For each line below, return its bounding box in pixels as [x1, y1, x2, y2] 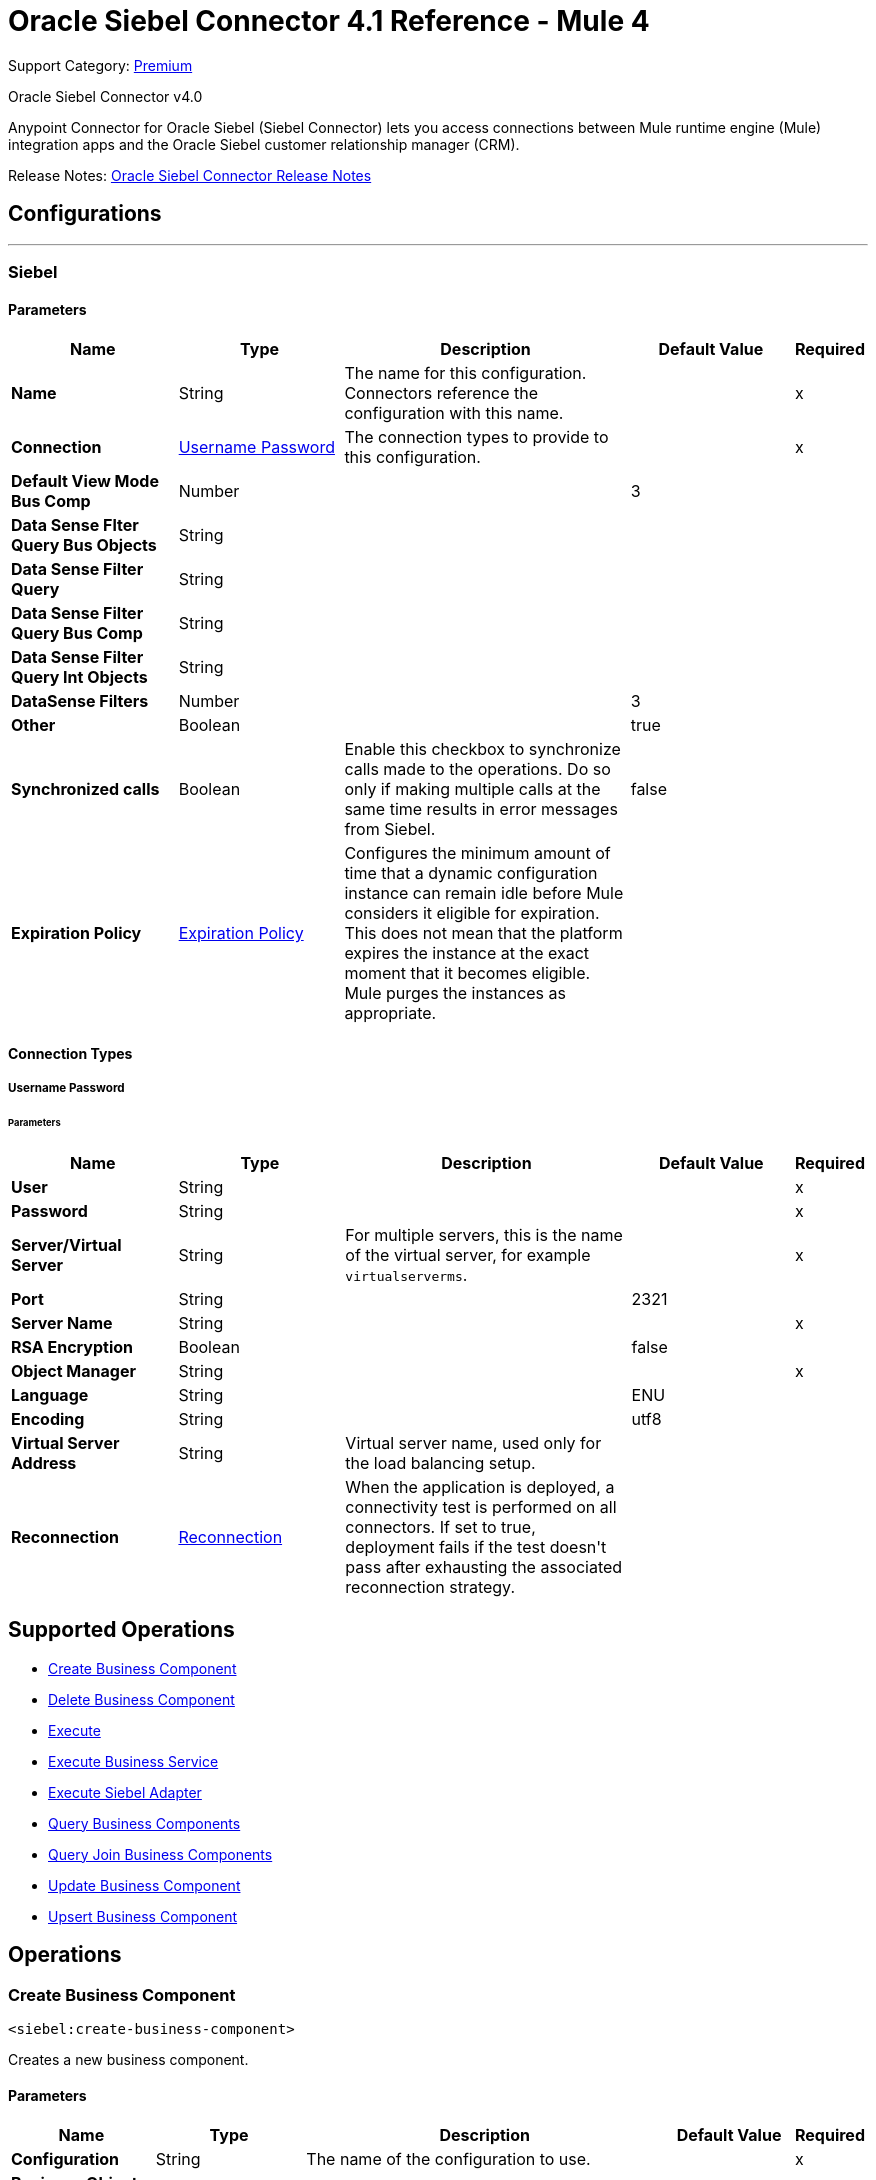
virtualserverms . [345, 1264, 468, 1285]
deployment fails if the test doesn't [345, 1536, 607, 1557]
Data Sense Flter [11, 515, 139, 536]
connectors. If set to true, [345, 1516, 536, 1537]
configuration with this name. [344, 403, 564, 424]
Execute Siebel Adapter [48, 1783, 202, 1801]
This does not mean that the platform [344, 923, 623, 944]
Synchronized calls [11, 779, 160, 800]
